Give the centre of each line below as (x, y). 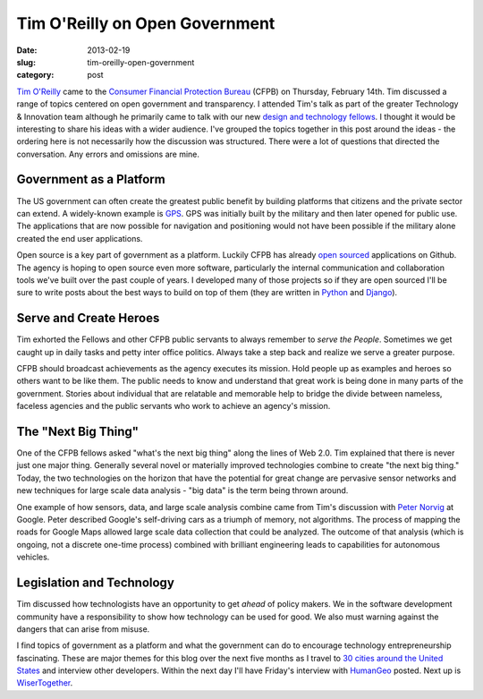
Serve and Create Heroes (88, 318)
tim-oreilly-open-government (141, 62)
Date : (27, 50)
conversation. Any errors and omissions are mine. (108, 154)
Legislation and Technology (95, 583)
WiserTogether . (45, 683)
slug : (26, 62)
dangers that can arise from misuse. (83, 629)
